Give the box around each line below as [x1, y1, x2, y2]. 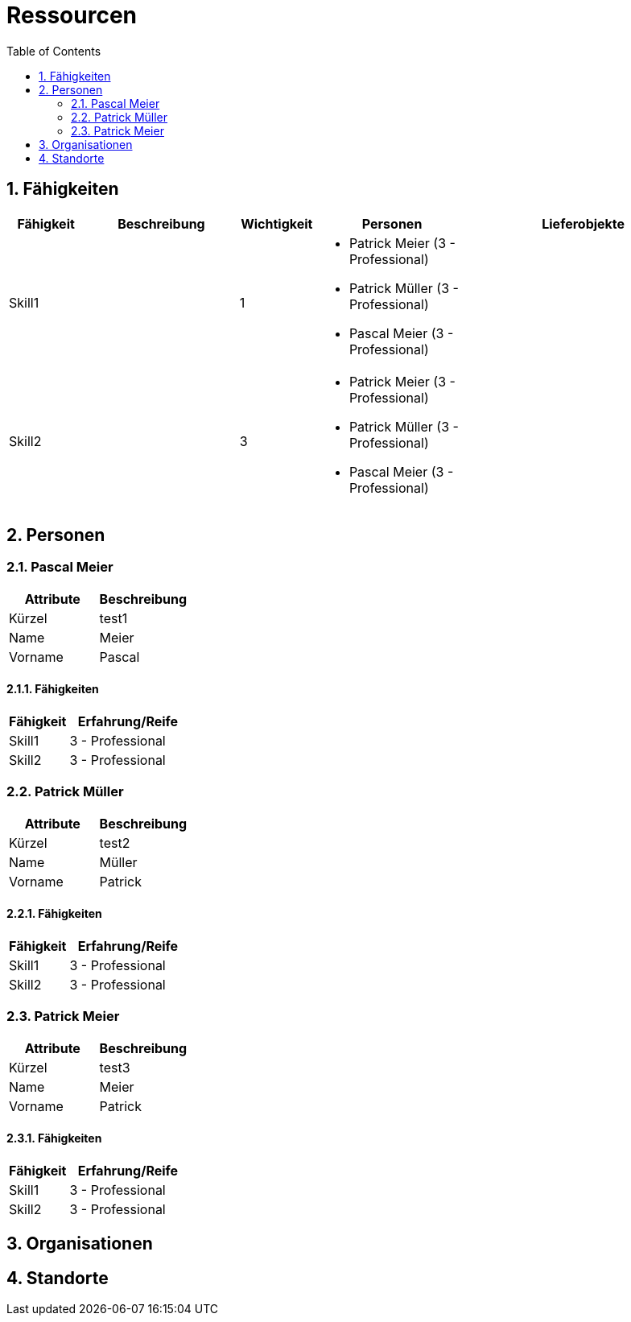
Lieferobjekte [542, 215, 625, 232]
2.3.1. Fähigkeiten [6, 1131, 102, 1146]
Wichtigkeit [241, 215, 313, 232]
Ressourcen [6, 2, 137, 29]
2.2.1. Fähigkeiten [6, 907, 102, 921]
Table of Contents [6, 43, 101, 58]
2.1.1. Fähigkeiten [6, 682, 99, 696]
